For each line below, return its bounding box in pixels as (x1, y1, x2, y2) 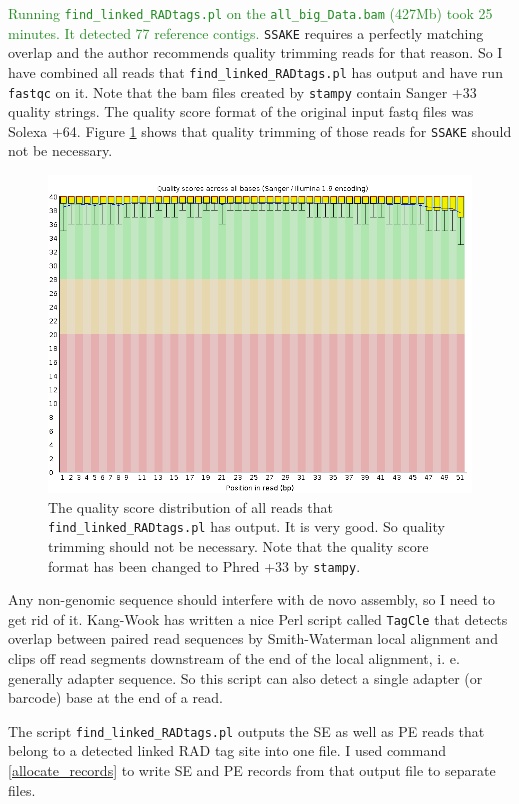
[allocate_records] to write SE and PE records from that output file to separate (8, 760, 496, 781)
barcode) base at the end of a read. (8, 687, 223, 708)
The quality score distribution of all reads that (48, 496, 334, 517)
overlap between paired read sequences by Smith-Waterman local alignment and (8, 628, 498, 649)
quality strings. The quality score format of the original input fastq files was (8, 101, 474, 122)
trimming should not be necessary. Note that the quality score (48, 535, 429, 556)
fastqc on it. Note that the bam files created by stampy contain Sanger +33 (8, 81, 477, 102)
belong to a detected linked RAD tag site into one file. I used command (8, 740, 447, 761)
